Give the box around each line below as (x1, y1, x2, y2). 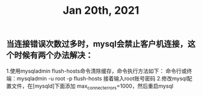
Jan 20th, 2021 (63, 4, 139, 17)
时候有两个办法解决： (14, 50, 93, 61)
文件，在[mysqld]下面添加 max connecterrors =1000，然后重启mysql (11, 82, 174, 91)
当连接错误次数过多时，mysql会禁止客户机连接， (6, 39, 188, 49)
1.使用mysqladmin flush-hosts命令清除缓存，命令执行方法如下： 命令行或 (6, 67, 188, 74)
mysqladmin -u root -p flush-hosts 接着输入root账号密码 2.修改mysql (16, 74, 188, 82)
